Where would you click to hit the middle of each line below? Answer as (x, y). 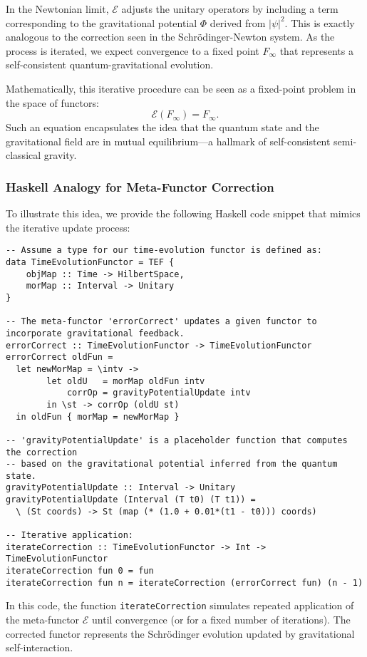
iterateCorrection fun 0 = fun (80, 571)
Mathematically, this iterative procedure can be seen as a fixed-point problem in (181, 88)
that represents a (316, 50)
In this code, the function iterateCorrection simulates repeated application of (180, 605)
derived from (238, 22)
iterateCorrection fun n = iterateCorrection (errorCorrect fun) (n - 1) (185, 583)
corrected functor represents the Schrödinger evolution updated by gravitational (180, 633)
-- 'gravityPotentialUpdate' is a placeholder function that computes (177, 440)
